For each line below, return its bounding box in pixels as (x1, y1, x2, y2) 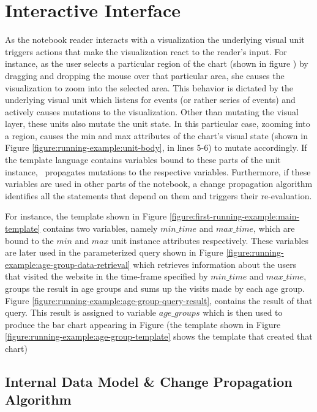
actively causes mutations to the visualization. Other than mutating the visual (5, 105, 299, 118)
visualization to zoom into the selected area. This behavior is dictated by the (5, 81, 293, 94)
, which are (253, 222, 295, 235)
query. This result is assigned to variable (5, 306, 157, 319)
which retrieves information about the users (133, 257, 297, 270)
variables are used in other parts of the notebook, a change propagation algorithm (5, 177, 313, 190)
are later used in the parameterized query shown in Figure (5, 246, 223, 259)
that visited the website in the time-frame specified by (5, 270, 208, 283)
